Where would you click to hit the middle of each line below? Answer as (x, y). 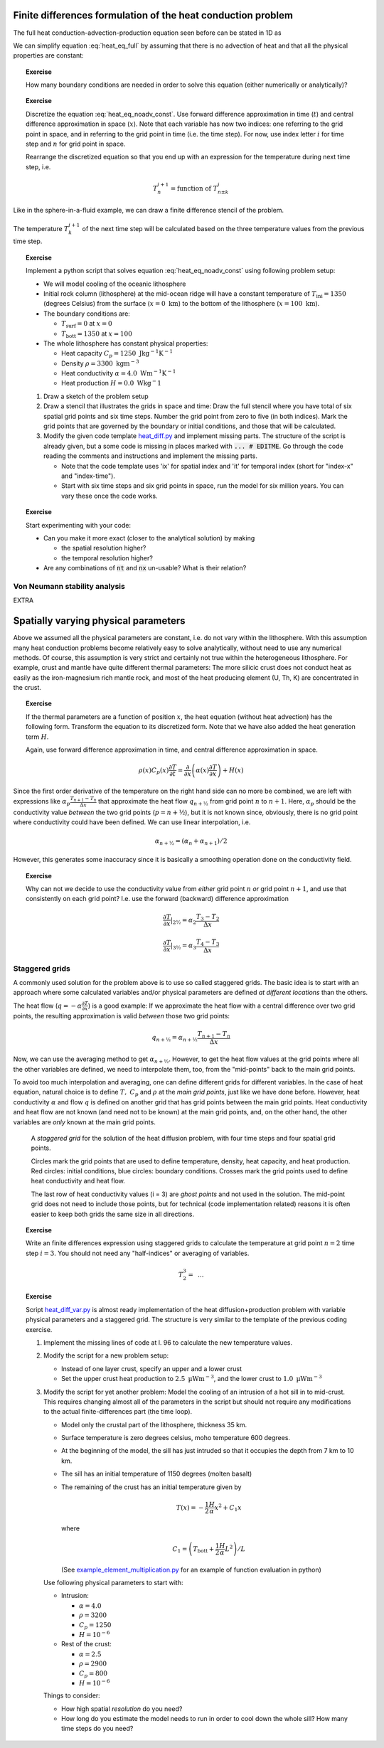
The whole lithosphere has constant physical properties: (126, 343)
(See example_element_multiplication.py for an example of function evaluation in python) (191, 1570)
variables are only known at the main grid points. (84, 1122)
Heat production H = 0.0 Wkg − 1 (111, 383)
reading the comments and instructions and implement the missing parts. (150, 456)
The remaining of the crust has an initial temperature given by (151, 1487)
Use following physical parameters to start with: (114, 1583)
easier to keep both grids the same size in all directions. (113, 1214)
